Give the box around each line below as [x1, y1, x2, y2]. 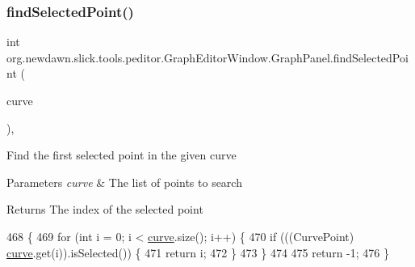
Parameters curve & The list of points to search [6, 173, 242, 190]
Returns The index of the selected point [6, 201, 203, 218]
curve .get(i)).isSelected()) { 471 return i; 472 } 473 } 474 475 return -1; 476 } [6, 244, 389, 261]
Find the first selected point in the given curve [6, 146, 237, 163]
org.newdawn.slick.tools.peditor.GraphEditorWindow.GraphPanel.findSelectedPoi [6, 49, 409, 66]
